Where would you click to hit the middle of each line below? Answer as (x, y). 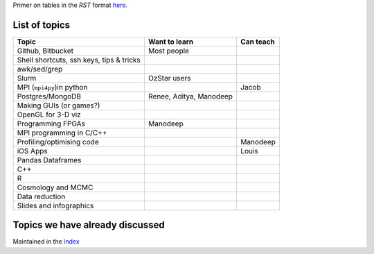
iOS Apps (32, 151)
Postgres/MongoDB (49, 96)
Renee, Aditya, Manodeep (190, 96)
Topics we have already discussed (89, 225)
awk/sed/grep (40, 69)
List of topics (42, 25)
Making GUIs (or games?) (59, 105)
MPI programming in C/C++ (62, 133)
